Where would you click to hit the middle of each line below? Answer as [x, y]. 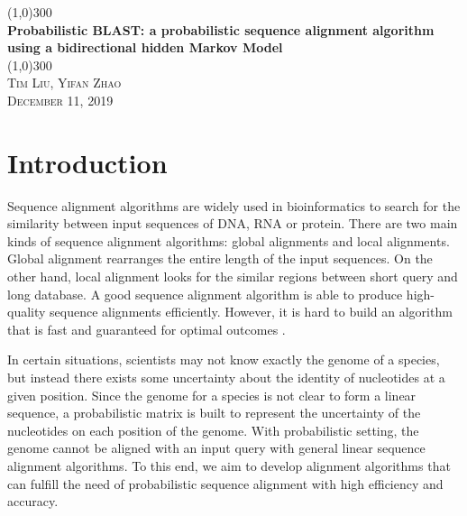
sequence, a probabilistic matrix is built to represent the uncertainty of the [214, 413]
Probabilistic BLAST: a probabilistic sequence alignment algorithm [221, 29]
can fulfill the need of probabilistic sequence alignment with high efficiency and [225, 483]
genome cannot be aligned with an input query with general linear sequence [216, 448]
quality [27, 312]
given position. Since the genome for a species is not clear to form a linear [212, 395]
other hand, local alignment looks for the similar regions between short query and [233, 276]
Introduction [87, 162]
